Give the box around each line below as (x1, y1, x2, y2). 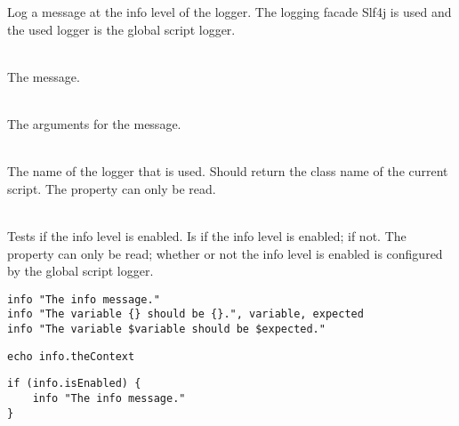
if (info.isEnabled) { (7, 377, 141, 390)
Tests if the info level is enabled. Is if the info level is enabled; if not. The (7, 226, 407, 245)
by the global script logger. (7, 261, 154, 280)
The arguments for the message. (7, 114, 181, 133)
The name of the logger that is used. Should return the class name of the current (7, 162, 448, 181)
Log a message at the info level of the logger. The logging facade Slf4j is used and (7, 3, 452, 20)
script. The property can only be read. (7, 179, 216, 197)
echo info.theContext (7, 350, 135, 363)
